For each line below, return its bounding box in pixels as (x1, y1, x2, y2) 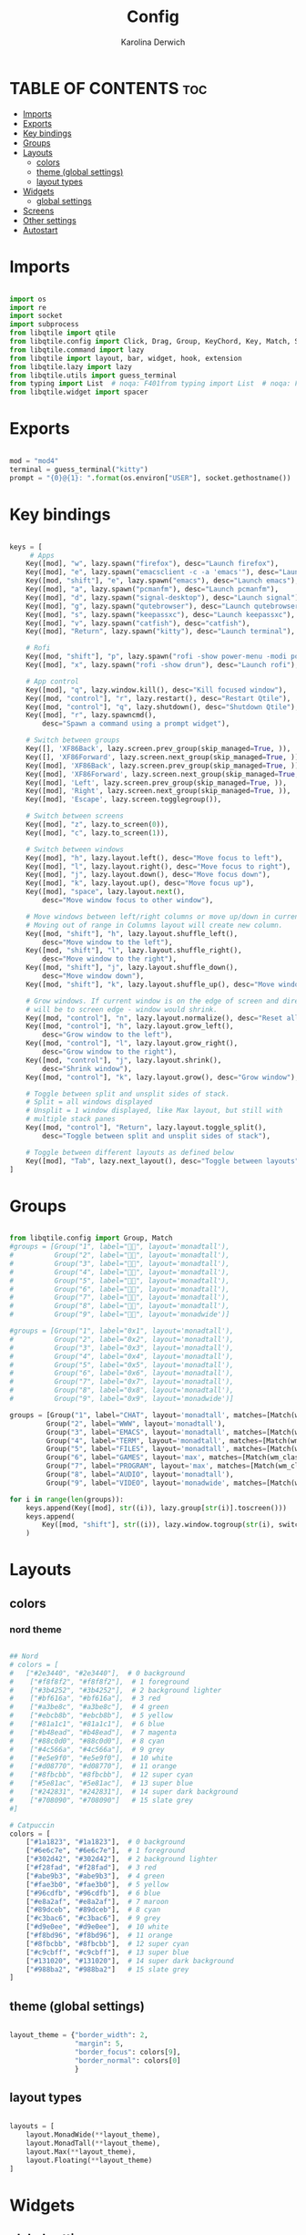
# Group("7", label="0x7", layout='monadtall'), (9, 1377, 234, 1386)
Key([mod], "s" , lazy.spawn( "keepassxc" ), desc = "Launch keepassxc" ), (25, 610, 296, 619)
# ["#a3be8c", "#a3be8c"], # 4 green (9, 1703, 169, 1712)
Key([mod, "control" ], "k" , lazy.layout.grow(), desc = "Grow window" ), (25, 1073, 300, 1082)
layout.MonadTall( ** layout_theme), (25, 2139, 161, 2148)
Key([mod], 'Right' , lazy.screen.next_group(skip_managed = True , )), (25, 787, 291, 796)
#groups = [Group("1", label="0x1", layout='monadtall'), (9, 1326, 234, 1336)
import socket (9, 312, 64, 321)
